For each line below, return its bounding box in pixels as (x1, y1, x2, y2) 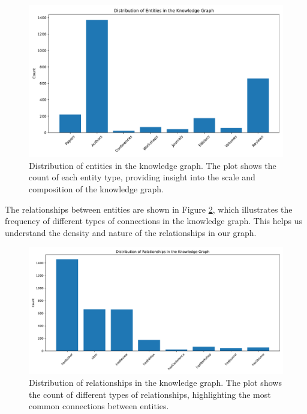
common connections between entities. (29, 400, 169, 412)
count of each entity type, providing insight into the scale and (29, 171, 255, 183)
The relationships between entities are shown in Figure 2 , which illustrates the (5, 203, 293, 215)
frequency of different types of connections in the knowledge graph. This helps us (5, 214, 302, 227)
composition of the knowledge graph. (29, 183, 164, 195)
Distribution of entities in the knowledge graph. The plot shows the (29, 159, 276, 171)
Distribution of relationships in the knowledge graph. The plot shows (29, 376, 282, 388)
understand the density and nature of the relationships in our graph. (5, 226, 257, 238)
